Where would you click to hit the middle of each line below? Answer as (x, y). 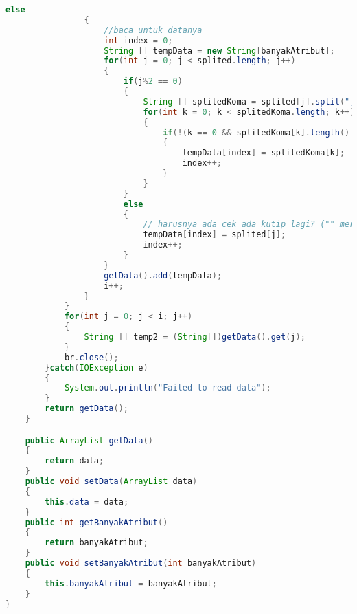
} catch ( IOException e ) (96, 368)
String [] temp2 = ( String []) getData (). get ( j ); (195, 337)
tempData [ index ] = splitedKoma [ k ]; (264, 153)
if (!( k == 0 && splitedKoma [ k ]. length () (256, 132)
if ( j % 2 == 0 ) (153, 81)
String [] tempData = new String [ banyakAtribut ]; (219, 51)
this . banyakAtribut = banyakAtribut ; (131, 583)
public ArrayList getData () (89, 440)
